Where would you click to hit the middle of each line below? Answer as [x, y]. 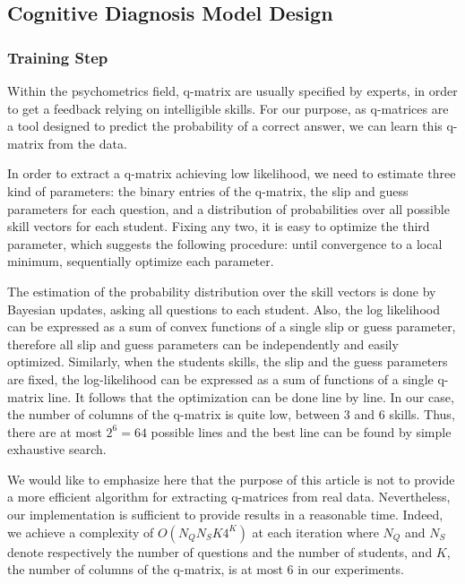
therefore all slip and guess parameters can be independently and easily [203, 344]
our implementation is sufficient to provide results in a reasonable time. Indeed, [225, 515]
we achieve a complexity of [81, 532]
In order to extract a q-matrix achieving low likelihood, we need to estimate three [232, 173]
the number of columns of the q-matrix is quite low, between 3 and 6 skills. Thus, [231, 414]
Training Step [58, 57]
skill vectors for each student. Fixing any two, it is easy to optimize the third [219, 226]
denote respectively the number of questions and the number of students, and [220, 551]
